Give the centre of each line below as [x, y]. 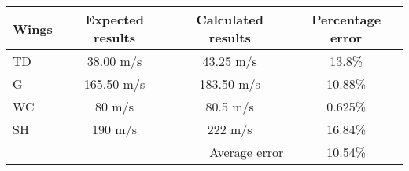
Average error [247, 152]
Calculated [230, 19]
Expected [114, 19]
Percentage [346, 19]
